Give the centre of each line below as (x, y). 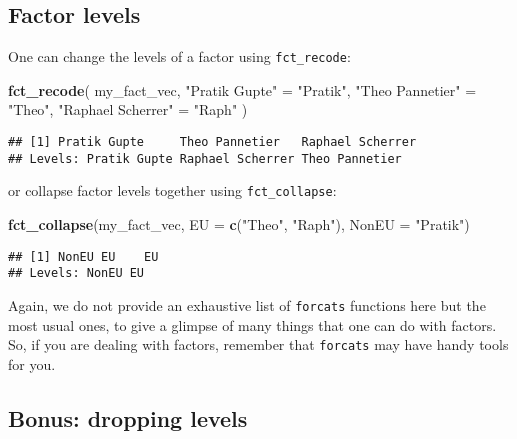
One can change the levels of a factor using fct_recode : (179, 56)
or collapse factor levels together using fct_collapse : (172, 190)
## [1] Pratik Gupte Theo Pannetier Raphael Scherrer (212, 142)
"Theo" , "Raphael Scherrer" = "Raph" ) (128, 109)
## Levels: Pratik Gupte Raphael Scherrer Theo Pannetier (205, 158)
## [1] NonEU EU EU (83, 256)
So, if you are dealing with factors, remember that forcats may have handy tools (258, 344)
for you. (32, 363)
